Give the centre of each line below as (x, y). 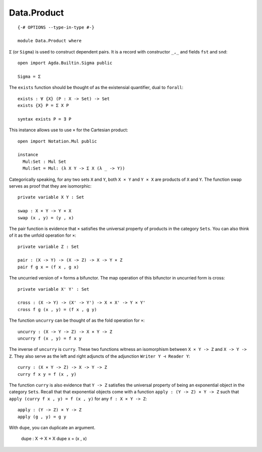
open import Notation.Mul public (57, 141)
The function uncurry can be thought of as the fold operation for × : (77, 320)
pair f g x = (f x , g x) (49, 267)
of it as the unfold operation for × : (42, 235)
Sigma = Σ (29, 76)
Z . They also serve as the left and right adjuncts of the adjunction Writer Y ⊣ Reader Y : (99, 356)
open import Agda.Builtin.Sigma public (65, 63)
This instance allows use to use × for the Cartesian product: (69, 130)
